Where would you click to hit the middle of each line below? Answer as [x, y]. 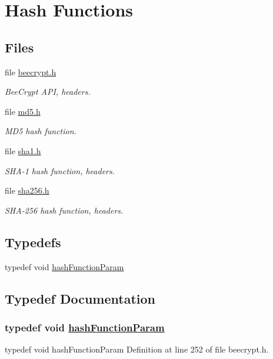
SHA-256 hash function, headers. [64, 210]
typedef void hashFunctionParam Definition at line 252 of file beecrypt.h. [137, 349]
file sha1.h [23, 150]
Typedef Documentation [80, 298]
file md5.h [23, 111]
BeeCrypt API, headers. [48, 92]
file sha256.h [27, 190]
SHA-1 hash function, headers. [60, 170]
